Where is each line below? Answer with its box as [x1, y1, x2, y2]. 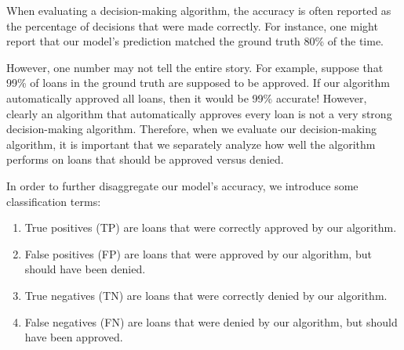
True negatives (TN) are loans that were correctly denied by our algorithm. [24, 287, 388, 303]
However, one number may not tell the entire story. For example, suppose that [6, 59, 384, 75]
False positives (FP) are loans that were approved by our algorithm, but [24, 245, 372, 262]
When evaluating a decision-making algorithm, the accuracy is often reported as [6, 2, 391, 18]
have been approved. [24, 329, 123, 345]
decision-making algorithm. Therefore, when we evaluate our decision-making [6, 121, 377, 137]
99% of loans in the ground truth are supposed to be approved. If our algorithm [6, 74, 390, 91]
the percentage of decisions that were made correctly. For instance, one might [6, 17, 378, 34]
